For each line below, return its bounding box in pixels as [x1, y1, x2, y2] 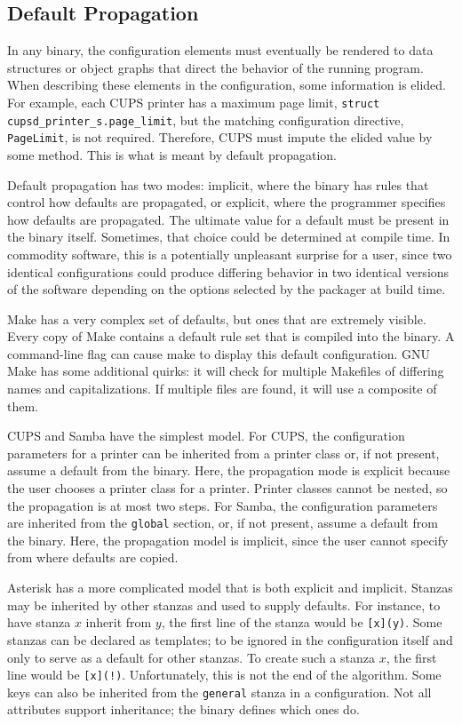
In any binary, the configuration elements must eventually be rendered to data [7, 41, 434, 60]
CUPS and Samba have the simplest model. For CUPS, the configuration [7, 426, 405, 445]
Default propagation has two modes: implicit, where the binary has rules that [7, 175, 429, 194]
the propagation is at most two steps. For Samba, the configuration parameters [7, 496, 438, 514]
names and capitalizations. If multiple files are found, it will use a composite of [7, 379, 437, 398]
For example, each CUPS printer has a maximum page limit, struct [7, 92, 380, 111]
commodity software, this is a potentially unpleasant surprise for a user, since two [7, 244, 452, 263]
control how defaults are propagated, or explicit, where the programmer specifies [7, 193, 446, 211]
